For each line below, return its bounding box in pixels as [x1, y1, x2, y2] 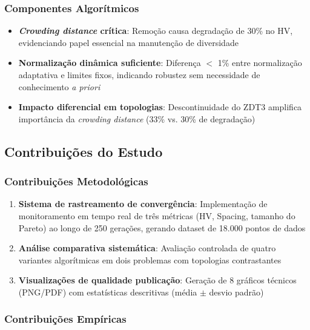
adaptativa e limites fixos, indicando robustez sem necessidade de [18, 68, 260, 81]
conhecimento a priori [18, 80, 101, 93]
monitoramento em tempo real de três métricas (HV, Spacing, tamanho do [18, 209, 295, 222]
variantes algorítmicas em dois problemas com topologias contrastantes [18, 253, 282, 266]
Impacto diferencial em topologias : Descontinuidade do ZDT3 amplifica [18, 101, 302, 113]
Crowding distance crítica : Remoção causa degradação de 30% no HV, [18, 24, 293, 37]
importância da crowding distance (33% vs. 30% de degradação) [18, 112, 256, 125]
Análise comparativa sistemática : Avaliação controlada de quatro [18, 242, 276, 254]
